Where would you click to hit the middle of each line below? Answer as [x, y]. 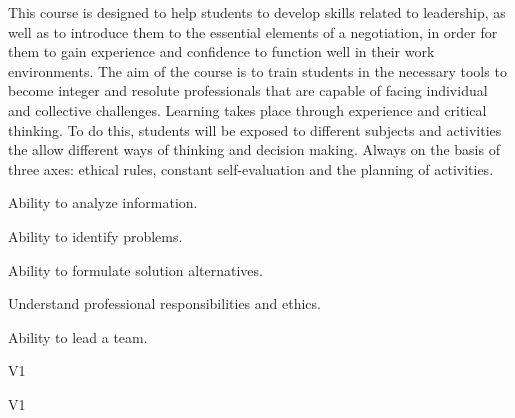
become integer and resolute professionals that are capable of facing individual [248, 90]
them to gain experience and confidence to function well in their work [221, 51]
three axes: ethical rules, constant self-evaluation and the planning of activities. [251, 168]
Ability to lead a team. [78, 336]
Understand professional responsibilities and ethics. [164, 303]
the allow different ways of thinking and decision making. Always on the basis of [254, 149]
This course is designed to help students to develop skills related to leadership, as [257, 12]
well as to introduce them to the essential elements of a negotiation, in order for [253, 31]
